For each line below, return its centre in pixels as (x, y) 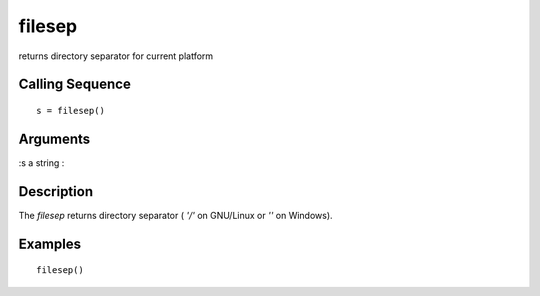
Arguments (54, 138)
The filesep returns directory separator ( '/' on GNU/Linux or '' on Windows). (176, 215)
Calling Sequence (75, 84)
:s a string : (41, 162)
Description (56, 191)
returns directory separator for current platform (116, 56)
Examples (50, 243)
